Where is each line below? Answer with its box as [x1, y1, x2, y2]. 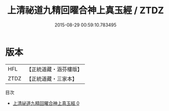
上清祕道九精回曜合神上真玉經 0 [12, 100, 80, 106]
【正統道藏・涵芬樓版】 [26, 66, 83, 73]
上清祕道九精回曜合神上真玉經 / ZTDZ [7, 5, 164, 16]
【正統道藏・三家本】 [26, 75, 78, 82]
